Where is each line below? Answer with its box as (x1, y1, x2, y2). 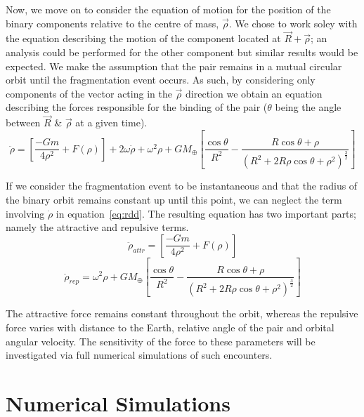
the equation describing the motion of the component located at (6, 31, 281, 46)
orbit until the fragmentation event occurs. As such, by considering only (6, 72, 316, 87)
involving (6, 206, 45, 220)
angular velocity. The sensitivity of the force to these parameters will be (6, 333, 316, 348)
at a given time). (75, 115, 148, 130)
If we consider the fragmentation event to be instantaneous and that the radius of (6, 178, 358, 193)
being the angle (275, 100, 342, 114)
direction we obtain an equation (186, 86, 323, 100)
